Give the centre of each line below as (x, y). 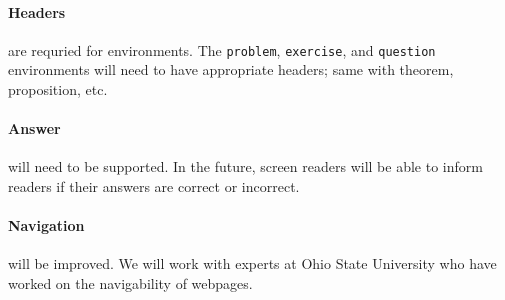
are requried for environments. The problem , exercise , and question (222, 49)
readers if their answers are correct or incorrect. (154, 186)
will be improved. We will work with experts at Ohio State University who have (252, 263)
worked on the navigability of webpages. (130, 283)
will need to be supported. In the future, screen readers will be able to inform (245, 166)
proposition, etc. (58, 89)
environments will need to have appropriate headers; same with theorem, (231, 69)
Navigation (46, 225)
